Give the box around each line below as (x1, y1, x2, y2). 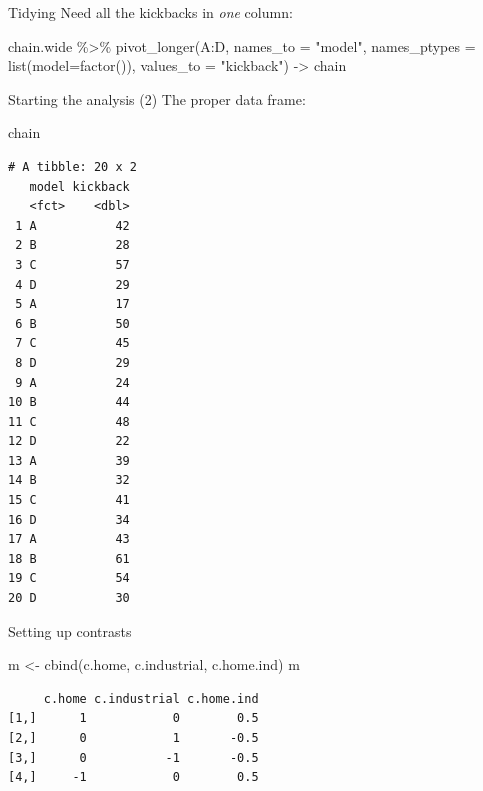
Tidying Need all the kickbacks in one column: (8, 2, 293, 22)
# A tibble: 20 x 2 (8, 159, 137, 174)
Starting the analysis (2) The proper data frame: (8, 88, 306, 109)
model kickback (29, 179, 130, 194)
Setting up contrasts (8, 620, 132, 641)
